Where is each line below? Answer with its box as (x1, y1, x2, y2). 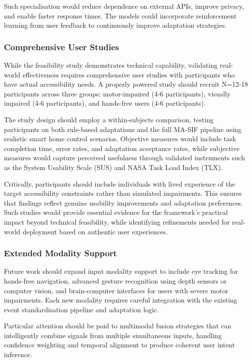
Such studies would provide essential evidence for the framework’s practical (4, 207, 228, 217)
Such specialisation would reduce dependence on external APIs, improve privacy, (4, 1, 244, 11)
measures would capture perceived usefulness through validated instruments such (4, 152, 245, 163)
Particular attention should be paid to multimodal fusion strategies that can (4, 321, 232, 331)
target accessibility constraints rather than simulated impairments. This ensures (4, 188, 242, 198)
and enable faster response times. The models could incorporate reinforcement (4, 10, 237, 20)
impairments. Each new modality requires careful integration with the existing (4, 295, 237, 305)
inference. (4, 349, 32, 360)
